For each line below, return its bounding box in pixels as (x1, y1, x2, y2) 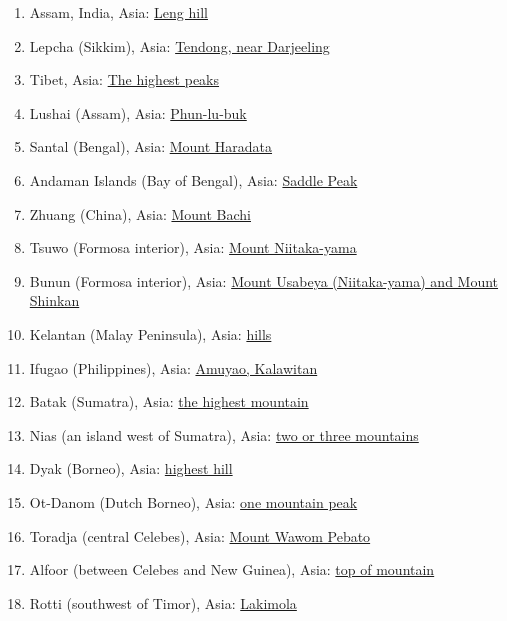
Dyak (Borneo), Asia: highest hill (29, 458, 233, 479)
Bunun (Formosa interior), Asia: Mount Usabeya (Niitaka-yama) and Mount (29, 270, 499, 291)
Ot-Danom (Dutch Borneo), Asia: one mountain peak (29, 491, 358, 512)
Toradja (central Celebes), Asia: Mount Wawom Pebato (29, 525, 371, 546)
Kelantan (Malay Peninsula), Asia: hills (29, 323, 272, 344)
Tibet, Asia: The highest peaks (29, 69, 220, 90)
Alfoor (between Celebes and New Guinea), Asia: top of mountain (29, 559, 435, 580)
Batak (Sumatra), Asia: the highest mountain (29, 391, 309, 412)
